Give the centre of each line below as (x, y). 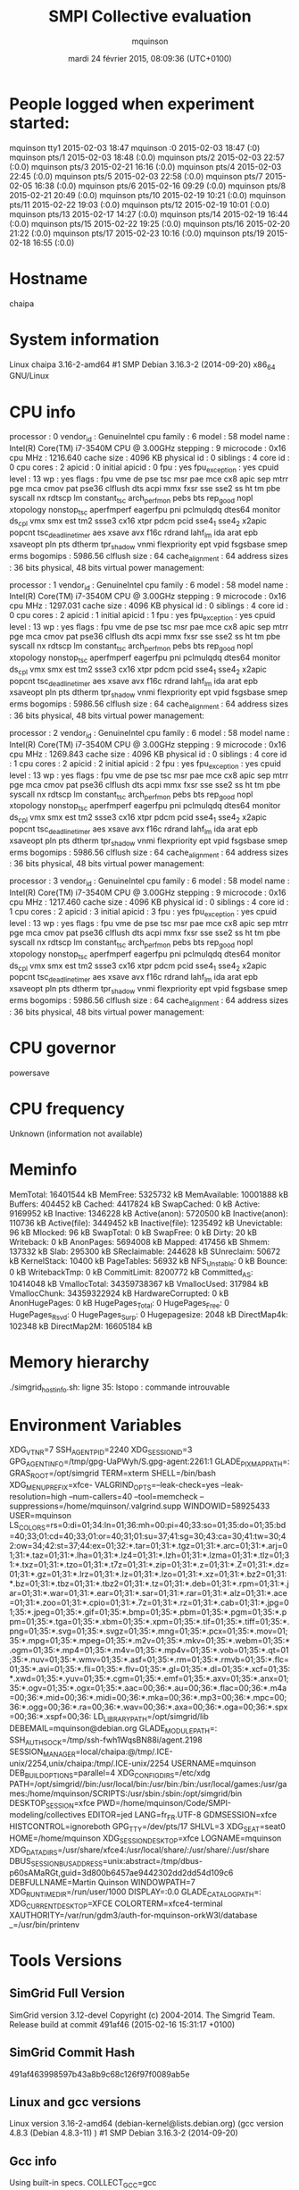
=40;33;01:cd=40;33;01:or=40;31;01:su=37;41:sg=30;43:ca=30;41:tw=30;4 (148, 1536)
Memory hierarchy (79, 1362)
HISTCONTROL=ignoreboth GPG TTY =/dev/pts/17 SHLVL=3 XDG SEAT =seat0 (147, 1827)
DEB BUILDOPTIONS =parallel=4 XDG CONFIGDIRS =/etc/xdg (110, 1773)
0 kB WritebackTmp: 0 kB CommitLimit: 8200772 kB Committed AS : (131, 1273)
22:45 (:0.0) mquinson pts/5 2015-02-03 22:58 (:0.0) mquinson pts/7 (136, 176)
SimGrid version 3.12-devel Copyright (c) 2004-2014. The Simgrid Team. (142, 2015)
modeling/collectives (48, 1815)
